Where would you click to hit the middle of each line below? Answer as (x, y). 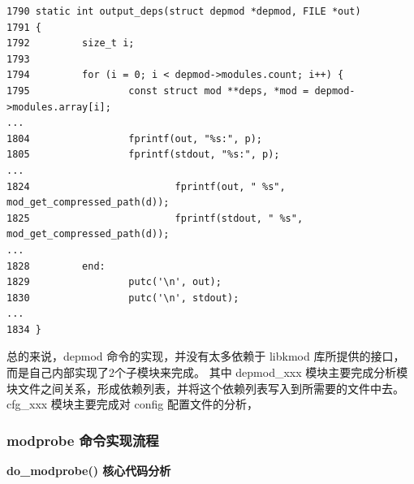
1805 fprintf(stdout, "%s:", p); (143, 155)
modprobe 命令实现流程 (83, 440)
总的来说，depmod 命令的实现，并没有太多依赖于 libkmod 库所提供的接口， (206, 356)
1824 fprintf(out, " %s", (146, 186)
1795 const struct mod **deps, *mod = (158, 91)
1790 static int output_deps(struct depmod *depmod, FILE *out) (184, 11)
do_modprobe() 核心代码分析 (89, 471)
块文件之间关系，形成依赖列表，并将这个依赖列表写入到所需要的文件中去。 (205, 388)
